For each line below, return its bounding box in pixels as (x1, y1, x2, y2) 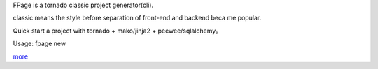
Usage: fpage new (13, 39, 66, 48)
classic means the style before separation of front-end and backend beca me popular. (13, 14, 262, 22)
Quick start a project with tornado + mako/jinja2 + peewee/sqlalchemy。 (13, 26, 223, 35)
